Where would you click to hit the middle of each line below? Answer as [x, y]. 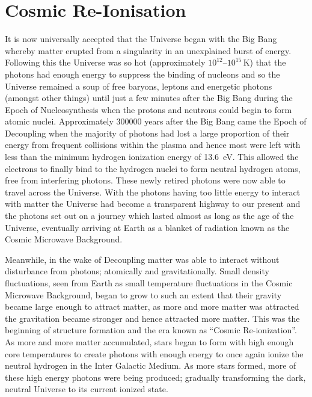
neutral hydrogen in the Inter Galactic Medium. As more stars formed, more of [151, 365]
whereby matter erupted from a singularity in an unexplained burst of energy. [148, 50]
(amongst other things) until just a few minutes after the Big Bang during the [149, 98]
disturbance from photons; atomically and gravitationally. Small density [137, 271]
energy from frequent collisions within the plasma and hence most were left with [153, 145]
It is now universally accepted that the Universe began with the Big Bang [141, 39]
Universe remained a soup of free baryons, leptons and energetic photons [139, 86]
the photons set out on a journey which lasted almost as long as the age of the [149, 216]
